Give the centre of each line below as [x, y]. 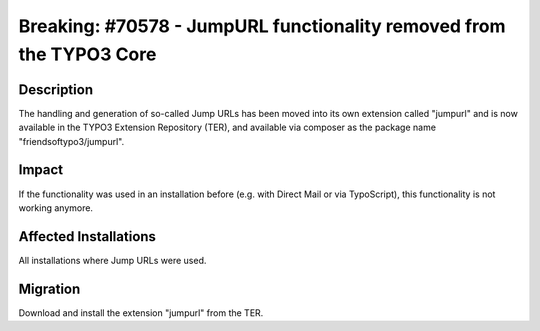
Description [56, 89]
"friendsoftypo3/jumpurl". [71, 141]
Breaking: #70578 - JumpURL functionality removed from [262, 26]
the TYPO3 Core [87, 54]
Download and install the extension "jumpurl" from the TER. [141, 312]
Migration [49, 288]
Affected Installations [87, 236]
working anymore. [56, 207]
